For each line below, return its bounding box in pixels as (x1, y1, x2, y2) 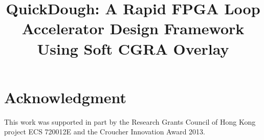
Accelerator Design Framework (21, 18, 245, 39)
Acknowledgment (4, 86, 126, 107)
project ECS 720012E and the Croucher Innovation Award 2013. (4, 126, 205, 137)
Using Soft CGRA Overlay (37, 38, 229, 59)
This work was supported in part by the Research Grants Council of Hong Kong (4, 116, 256, 127)
